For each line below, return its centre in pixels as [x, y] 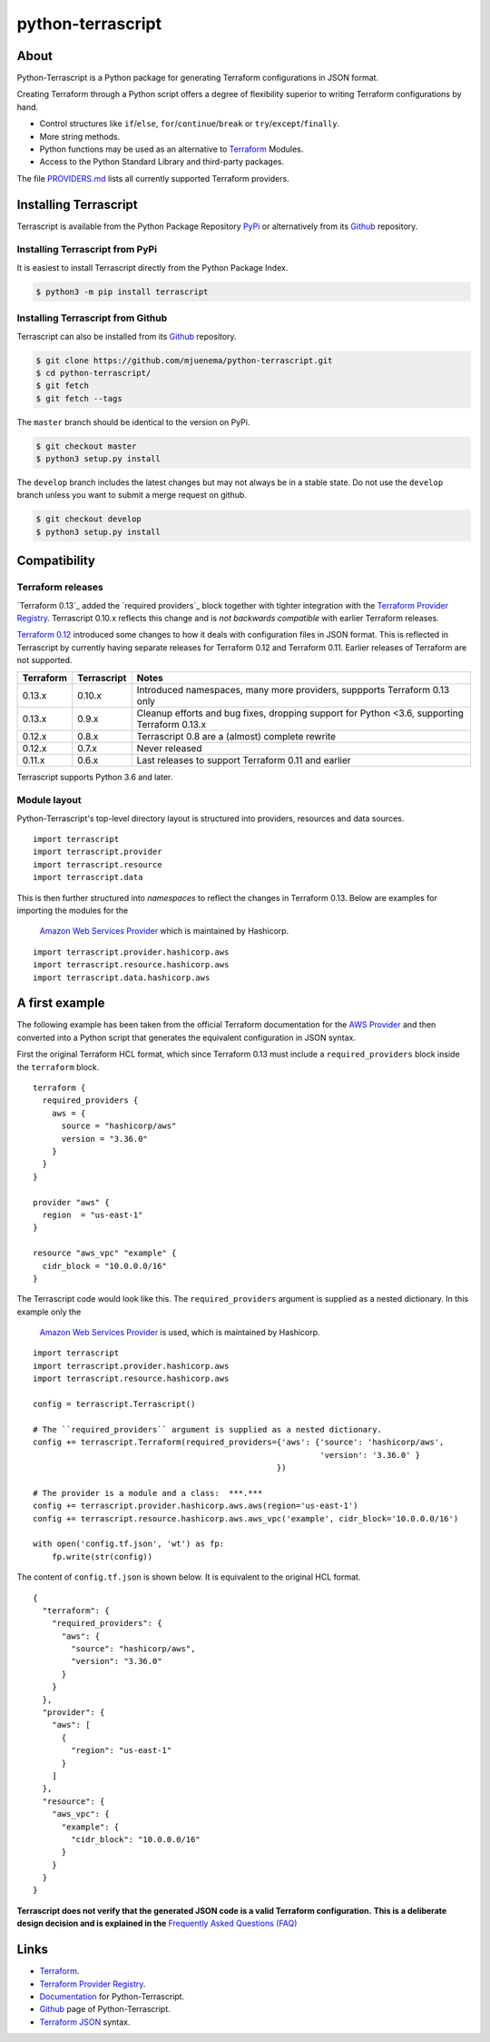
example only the [49, 1312]
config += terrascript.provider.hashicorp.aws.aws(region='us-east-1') [196, 1506]
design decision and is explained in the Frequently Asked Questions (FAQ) [157, 1923]
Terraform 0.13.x [171, 724]
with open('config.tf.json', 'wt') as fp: [129, 1544]
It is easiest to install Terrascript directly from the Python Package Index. [152, 267]
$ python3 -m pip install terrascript [122, 292]
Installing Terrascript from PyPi [87, 250]
